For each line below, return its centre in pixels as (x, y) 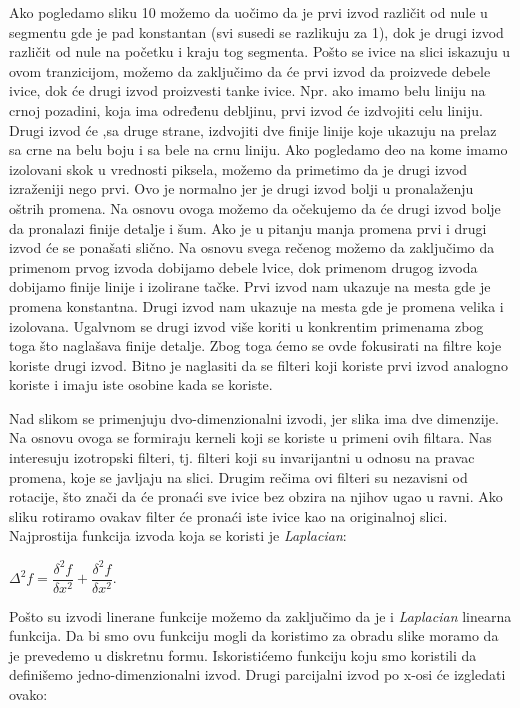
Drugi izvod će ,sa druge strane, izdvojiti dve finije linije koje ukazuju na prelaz (253, 129)
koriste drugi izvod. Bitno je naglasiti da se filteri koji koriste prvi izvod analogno (258, 364)
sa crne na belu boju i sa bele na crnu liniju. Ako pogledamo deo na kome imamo (258, 149)
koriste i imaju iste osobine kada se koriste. (141, 384)
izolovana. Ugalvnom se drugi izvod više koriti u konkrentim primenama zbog (246, 325)
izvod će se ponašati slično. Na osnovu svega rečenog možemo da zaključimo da (252, 247)
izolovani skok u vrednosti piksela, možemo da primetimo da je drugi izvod (238, 168)
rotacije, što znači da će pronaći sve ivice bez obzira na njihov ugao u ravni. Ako (256, 496)
